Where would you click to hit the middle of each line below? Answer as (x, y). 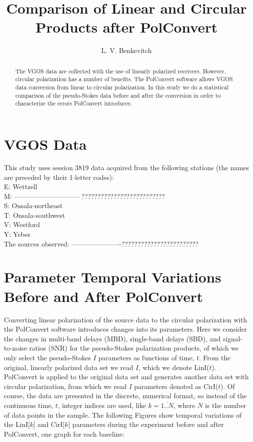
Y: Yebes (17, 234)
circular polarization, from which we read (65, 386)
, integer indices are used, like (102, 405)
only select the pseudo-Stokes (47, 357)
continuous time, (29, 405)
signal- (233, 338)
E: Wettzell (21, 186)
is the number (226, 405)
